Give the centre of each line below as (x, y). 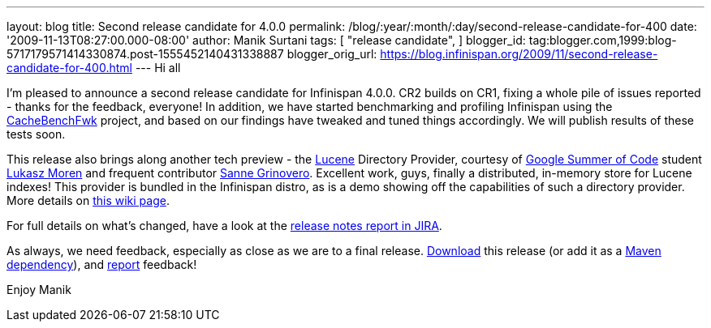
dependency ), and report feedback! (102, 264)
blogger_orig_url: (332, 54)
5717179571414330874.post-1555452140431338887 (145, 54)
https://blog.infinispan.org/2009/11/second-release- (519, 54)
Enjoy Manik (39, 290)
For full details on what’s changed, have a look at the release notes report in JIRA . (224, 226)
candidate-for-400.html (69, 68)
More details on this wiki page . (88, 200)
